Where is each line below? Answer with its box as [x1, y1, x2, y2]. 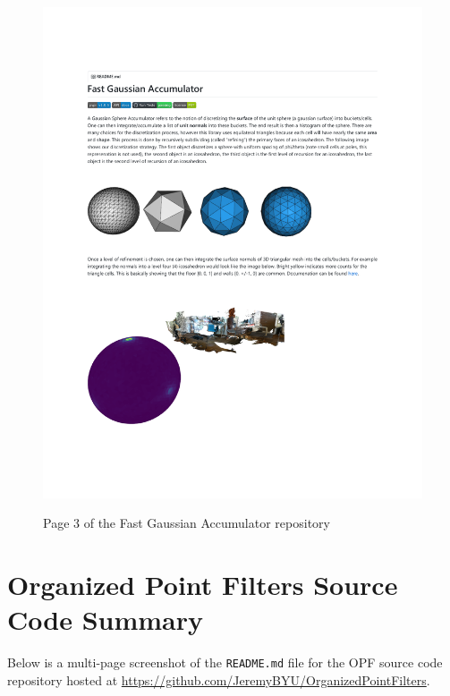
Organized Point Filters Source [7, 566, 398, 603]
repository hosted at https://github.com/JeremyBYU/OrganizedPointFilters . [7, 671, 430, 690]
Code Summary [7, 601, 203, 638]
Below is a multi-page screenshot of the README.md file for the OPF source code [7, 653, 443, 672]
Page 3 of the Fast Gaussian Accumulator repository [43, 514, 330, 532]
